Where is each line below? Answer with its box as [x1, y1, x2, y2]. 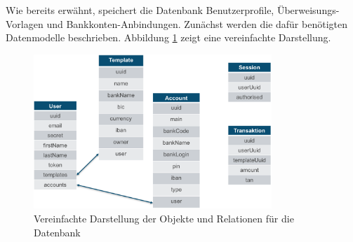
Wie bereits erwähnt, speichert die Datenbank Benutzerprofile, [6, 3, 274, 17]
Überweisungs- [277, 3, 340, 17]
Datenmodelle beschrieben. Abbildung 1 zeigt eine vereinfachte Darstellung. [6, 30, 331, 45]
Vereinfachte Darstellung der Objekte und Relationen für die [34, 211, 294, 225]
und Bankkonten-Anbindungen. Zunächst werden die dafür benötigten [46, 16, 347, 31]
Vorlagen [6, 16, 44, 31]
